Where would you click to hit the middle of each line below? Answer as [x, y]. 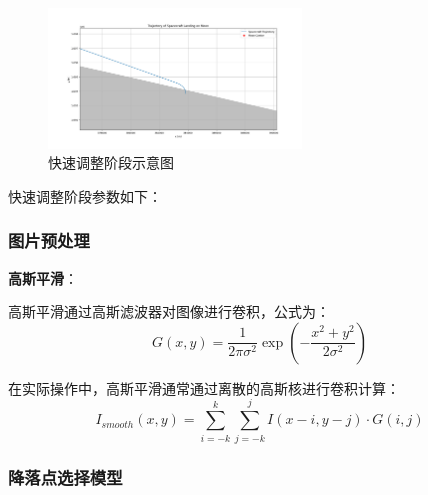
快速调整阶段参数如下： [85, 195]
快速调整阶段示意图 [111, 162]
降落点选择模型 [65, 477]
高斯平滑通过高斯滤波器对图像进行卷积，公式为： [169, 311]
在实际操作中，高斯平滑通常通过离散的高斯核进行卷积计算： [204, 387]
